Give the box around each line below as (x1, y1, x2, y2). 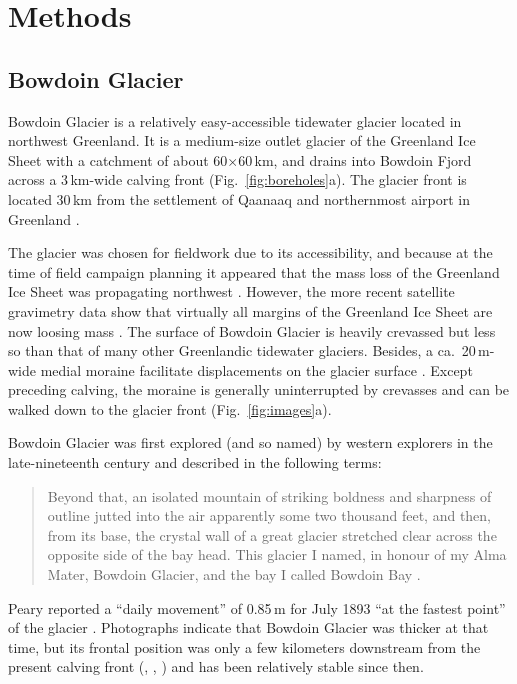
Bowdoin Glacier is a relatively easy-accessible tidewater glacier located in (8, 110, 462, 131)
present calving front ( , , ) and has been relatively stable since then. (8, 656, 424, 677)
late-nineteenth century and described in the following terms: (8, 452, 382, 473)
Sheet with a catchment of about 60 (8, 149, 228, 170)
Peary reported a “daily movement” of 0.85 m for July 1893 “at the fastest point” (8, 597, 506, 618)
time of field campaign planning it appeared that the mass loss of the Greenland (8, 261, 500, 282)
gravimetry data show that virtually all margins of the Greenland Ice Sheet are (8, 300, 493, 321)
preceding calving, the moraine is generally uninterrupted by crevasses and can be (8, 379, 510, 400)
